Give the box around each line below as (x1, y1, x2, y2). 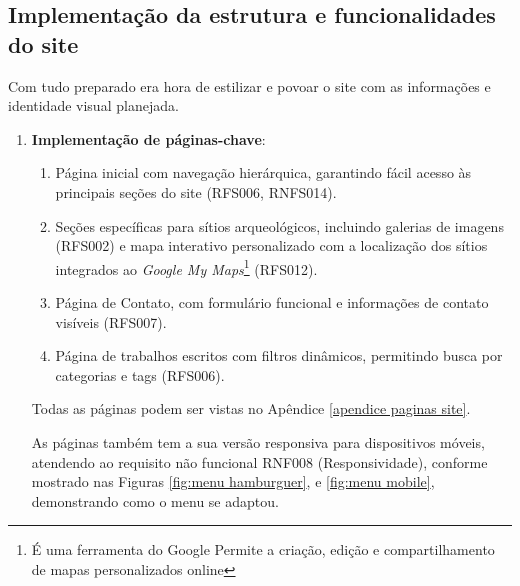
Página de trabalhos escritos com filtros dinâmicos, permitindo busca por (55, 345, 503, 366)
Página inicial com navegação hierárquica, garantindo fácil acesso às (55, 162, 472, 183)
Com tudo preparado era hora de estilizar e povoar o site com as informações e (8, 75, 491, 96)
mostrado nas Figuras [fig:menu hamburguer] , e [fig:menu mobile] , (31, 471, 435, 492)
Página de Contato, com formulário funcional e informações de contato (55, 292, 489, 312)
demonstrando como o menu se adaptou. (31, 490, 279, 511)
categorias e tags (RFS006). (55, 364, 225, 385)
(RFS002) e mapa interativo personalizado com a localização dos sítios (55, 235, 488, 256)
